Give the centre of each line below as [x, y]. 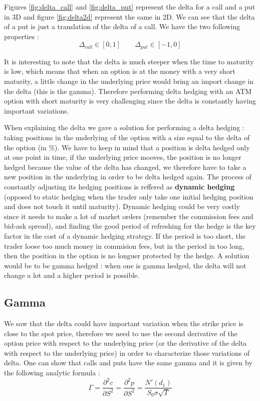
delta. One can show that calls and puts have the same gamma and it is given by [128, 363]
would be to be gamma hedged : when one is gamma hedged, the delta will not [125, 265]
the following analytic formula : [52, 373]
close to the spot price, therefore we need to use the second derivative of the [121, 333]
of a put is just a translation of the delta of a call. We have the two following [122, 26]
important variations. [37, 110]
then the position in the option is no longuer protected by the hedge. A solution [127, 256]
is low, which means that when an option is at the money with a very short [120, 71]
